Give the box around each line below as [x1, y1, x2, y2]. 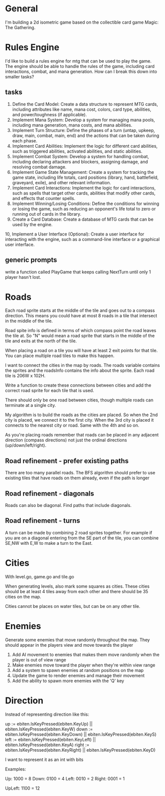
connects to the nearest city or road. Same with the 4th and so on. [5, 422, 139, 429]
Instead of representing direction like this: [5, 711, 89, 717]
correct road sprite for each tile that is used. [5, 388, 94, 394]
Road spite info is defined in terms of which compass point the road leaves [5, 328, 156, 333]
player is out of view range [12, 657, 66, 663]
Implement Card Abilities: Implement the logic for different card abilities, [12, 143, 158, 149]
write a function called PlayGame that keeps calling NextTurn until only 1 [5, 269, 151, 275]
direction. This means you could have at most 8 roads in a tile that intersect [5, 313, 157, 319]
